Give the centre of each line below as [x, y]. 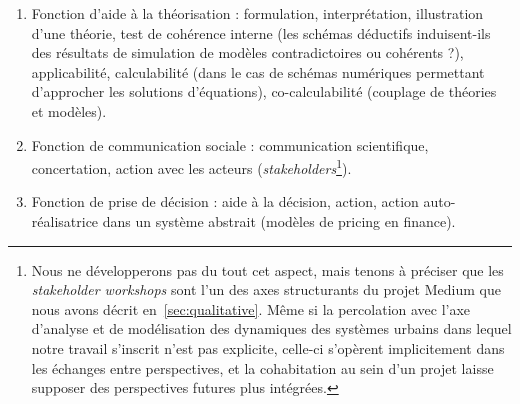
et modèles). [69, 110]
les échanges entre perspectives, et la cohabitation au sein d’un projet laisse [262, 367]
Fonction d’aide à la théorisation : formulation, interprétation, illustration [257, 13]
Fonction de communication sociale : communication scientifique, [230, 144]
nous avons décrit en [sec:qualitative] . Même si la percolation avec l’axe [251, 308]
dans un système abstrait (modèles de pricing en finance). [279, 221]
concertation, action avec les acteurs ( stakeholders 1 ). [191, 166]
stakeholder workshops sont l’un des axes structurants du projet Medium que [266, 289]
